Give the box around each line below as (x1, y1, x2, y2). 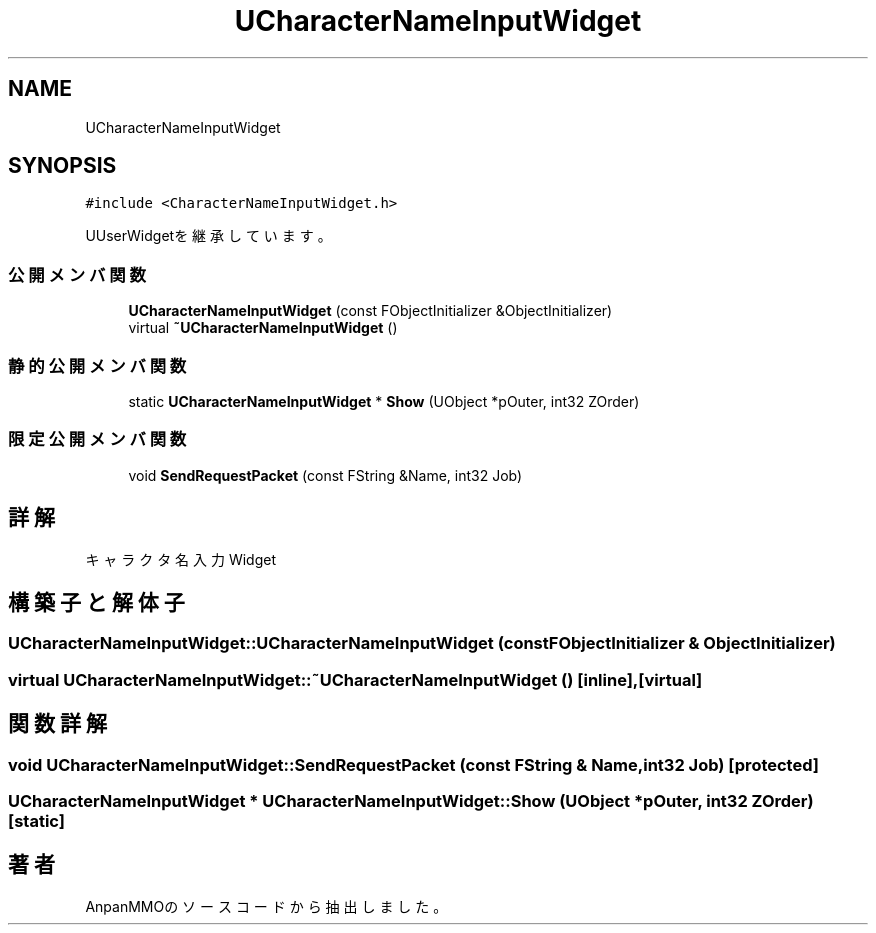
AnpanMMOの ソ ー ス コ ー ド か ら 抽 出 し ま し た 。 (85, 897, 448, 915)
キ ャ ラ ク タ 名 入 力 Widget (85, 550, 276, 568)
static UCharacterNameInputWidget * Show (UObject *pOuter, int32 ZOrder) (128, 392, 640, 410)
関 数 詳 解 (8, 711, 107, 737)
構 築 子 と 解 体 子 (8, 589, 185, 615)
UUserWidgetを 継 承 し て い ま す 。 (85, 227, 332, 245)
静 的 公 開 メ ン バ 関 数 (8, 355, 187, 376)
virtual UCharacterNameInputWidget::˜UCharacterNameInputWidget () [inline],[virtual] (8, 669, 703, 690)
